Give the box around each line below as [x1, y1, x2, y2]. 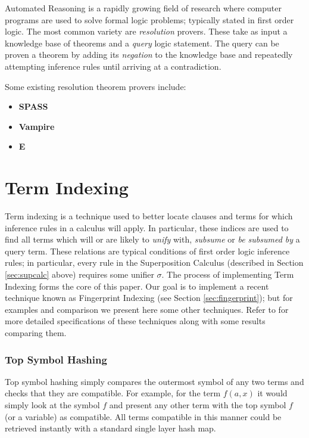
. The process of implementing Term [161, 268, 294, 281]
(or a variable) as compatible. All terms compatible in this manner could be [5, 410, 282, 423]
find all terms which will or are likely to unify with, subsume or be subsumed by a [5, 233, 300, 246]
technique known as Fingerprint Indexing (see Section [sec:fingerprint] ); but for [5, 291, 293, 304]
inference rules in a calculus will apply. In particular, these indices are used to [5, 221, 289, 234]
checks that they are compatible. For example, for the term [5, 387, 221, 399]
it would [257, 387, 288, 399]
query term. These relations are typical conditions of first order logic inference [5, 244, 290, 257]
